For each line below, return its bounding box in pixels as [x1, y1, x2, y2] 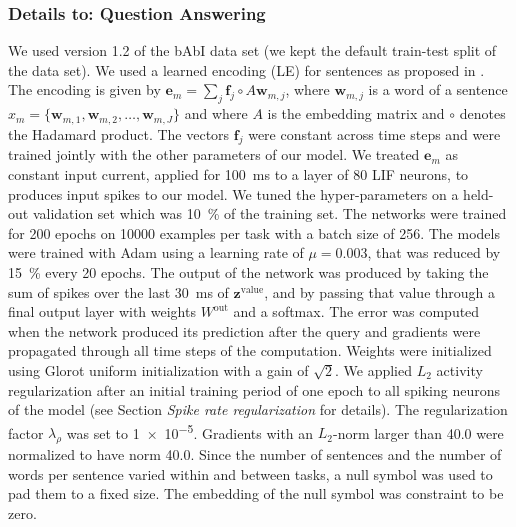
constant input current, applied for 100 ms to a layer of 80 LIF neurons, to [8, 164, 469, 185]
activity [436, 359, 483, 380]
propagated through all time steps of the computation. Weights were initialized [8, 340, 492, 361]
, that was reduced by [367, 242, 501, 263]
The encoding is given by [8, 79, 161, 100]
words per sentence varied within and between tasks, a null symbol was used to [8, 463, 493, 484]
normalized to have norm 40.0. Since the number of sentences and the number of [8, 444, 502, 465]
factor [8, 422, 44, 443]
